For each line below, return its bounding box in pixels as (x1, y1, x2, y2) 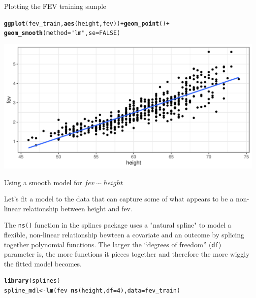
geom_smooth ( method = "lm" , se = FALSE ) (4, 30, 121, 37)
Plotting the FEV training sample (4, 1, 106, 11)
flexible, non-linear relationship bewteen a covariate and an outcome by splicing (4, 229, 244, 239)
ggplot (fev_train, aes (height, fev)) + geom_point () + (4, 20, 170, 27)
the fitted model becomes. (4, 258, 82, 268)
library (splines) (4, 277, 61, 285)
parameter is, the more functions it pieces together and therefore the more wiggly (4, 249, 250, 259)
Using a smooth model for (4, 177, 82, 187)
